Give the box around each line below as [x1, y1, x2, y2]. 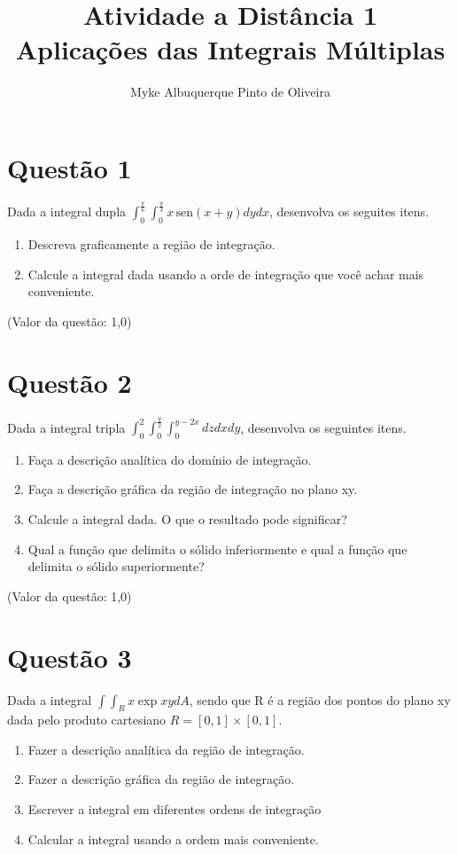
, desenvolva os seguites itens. [269, 202, 430, 221]
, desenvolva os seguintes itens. [240, 418, 407, 436]
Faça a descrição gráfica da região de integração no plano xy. [27, 480, 358, 498]
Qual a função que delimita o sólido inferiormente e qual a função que [27, 539, 408, 558]
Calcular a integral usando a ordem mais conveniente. [27, 829, 319, 848]
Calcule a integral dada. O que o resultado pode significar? [27, 510, 347, 528]
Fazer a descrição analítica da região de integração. [27, 740, 305, 758]
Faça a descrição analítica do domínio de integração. [27, 450, 312, 468]
